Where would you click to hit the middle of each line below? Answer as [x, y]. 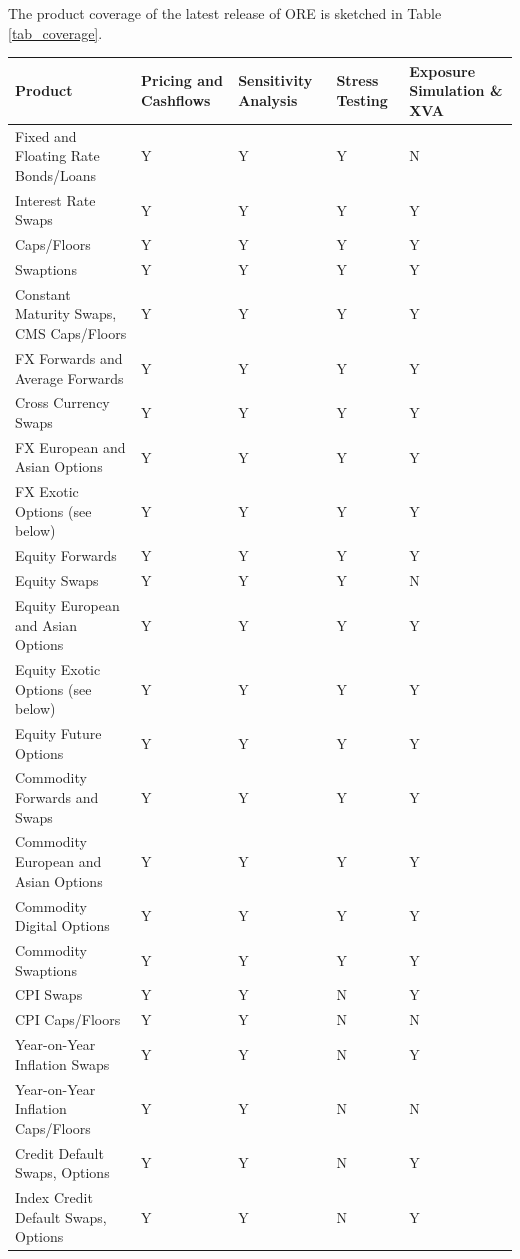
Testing [362, 100]
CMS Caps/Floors [71, 333]
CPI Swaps [49, 994]
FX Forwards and [69, 357]
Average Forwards [69, 377]
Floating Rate [57, 155]
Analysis [268, 100]
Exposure [442, 70]
